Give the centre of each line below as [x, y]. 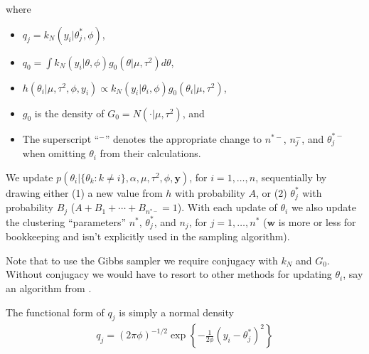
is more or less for [317, 221]
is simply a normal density [176, 312]
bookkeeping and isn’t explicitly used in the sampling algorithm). [148, 236]
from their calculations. [150, 153]
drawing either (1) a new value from [84, 192]
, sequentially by [291, 177]
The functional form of [55, 312]
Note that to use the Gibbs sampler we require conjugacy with [142, 260]
